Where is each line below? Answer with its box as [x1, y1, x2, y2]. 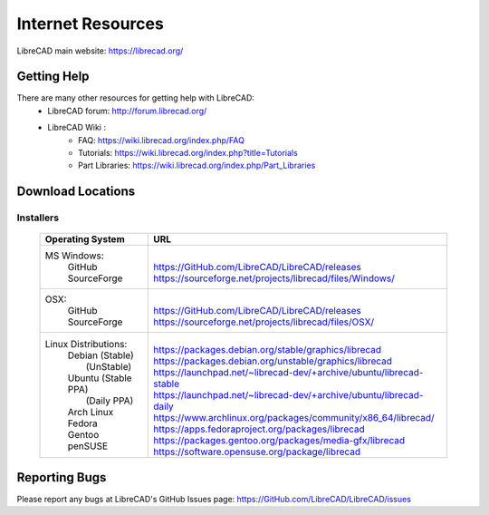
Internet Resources [16, 14, 165, 34]
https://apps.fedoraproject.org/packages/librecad [152, 423, 366, 435]
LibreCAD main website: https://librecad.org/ [16, 45, 184, 56]
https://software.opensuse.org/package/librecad [152, 445, 361, 458]
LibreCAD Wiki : [47, 122, 106, 133]
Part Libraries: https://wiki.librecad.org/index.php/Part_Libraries [78, 160, 316, 171]
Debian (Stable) [67, 349, 135, 362]
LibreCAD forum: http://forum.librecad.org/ [47, 105, 207, 116]
